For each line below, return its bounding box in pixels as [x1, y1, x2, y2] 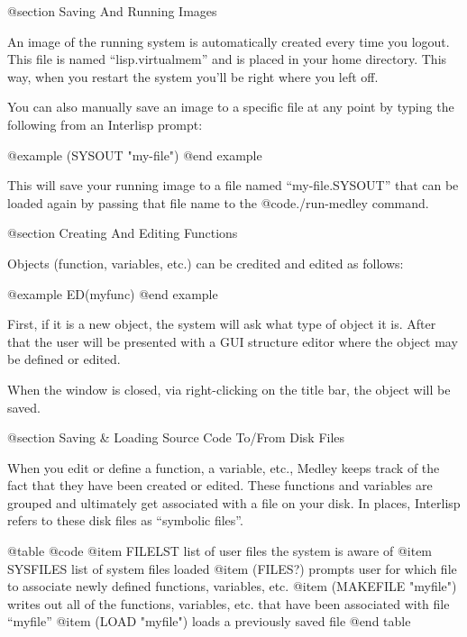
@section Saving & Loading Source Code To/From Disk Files [7, 428, 345, 447]
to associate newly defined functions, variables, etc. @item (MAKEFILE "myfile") [7, 577, 457, 596]
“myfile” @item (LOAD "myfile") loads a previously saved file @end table [7, 612, 411, 631]
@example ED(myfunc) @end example [7, 284, 218, 303]
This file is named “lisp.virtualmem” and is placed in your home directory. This [7, 50, 447, 68]
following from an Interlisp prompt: [7, 114, 203, 133]
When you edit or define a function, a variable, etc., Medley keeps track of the [7, 458, 440, 477]
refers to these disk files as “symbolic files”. [7, 511, 243, 530]
